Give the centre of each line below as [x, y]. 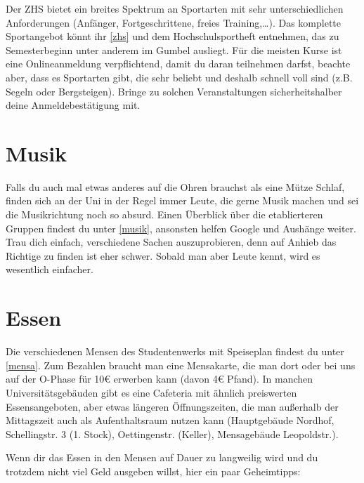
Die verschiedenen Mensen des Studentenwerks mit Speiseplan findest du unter [175, 351]
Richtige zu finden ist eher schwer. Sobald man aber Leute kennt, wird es [163, 255]
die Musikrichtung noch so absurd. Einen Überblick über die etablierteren [164, 214]
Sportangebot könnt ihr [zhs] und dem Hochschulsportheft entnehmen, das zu [173, 36]
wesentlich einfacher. [50, 269]
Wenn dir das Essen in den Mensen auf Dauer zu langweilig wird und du [162, 457]
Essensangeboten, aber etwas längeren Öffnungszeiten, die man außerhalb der [172, 406]
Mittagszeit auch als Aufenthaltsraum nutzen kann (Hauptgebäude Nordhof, [170, 420]
